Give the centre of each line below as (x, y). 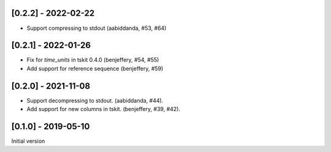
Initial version (28, 141)
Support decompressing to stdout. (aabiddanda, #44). (95, 100)
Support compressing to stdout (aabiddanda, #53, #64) (97, 28)
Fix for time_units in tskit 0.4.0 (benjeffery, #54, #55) (93, 60)
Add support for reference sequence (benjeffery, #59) (95, 68)
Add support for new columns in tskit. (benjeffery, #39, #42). (104, 109)
